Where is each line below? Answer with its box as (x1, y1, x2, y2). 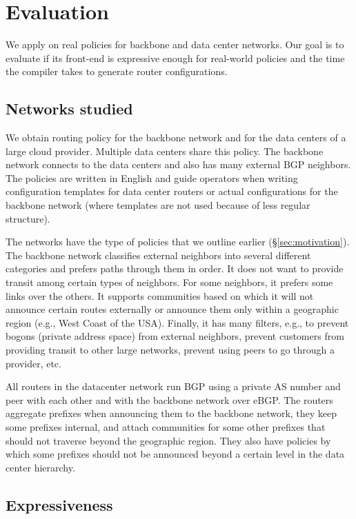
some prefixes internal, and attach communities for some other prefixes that (6, 419, 326, 434)
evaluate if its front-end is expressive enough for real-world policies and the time (6, 50, 345, 65)
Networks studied (6, 98, 133, 119)
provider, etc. (6, 356, 61, 370)
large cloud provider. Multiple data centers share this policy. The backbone (6, 143, 324, 158)
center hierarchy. (6, 460, 75, 474)
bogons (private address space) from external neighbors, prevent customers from (6, 329, 344, 343)
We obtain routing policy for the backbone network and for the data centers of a (6, 130, 346, 145)
